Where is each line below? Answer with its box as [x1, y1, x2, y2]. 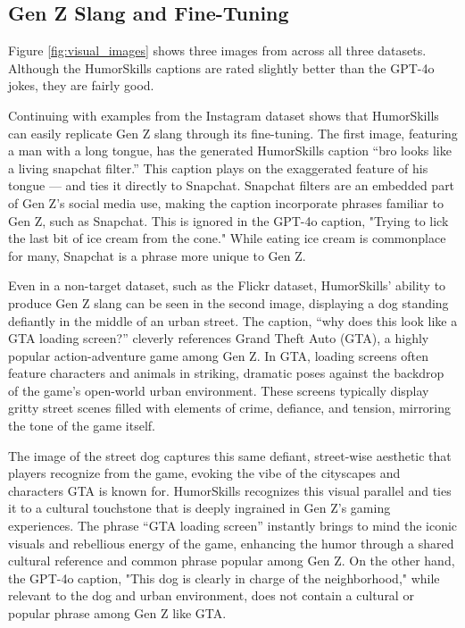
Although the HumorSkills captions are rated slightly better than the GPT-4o [8, 58, 435, 77]
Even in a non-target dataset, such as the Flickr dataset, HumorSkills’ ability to [8, 276, 446, 295]
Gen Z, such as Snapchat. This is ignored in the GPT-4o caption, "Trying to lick [8, 211, 449, 230]
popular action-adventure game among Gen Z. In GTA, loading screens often [8, 346, 429, 364]
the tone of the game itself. [8, 416, 155, 435]
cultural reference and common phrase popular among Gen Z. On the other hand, [8, 551, 455, 570]
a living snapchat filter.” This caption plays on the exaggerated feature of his [8, 158, 428, 177]
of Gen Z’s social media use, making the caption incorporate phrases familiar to [8, 193, 444, 212]
